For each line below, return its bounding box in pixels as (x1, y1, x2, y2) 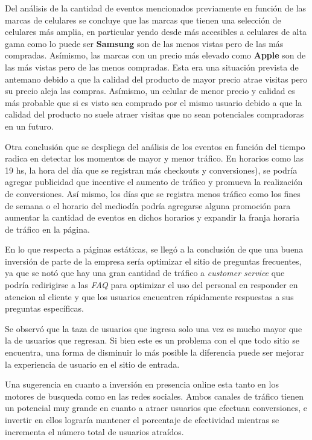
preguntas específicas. (5, 302, 84, 315)
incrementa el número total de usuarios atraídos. (5, 425, 184, 438)
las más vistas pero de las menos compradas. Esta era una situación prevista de (5, 60, 299, 73)
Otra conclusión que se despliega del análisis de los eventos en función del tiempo (5, 140, 305, 152)
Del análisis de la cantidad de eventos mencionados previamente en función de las (5, 2, 307, 14)
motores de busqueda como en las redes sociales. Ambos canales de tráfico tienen (5, 389, 304, 402)
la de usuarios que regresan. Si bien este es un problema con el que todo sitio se (5, 334, 299, 347)
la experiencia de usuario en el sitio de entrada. (5, 357, 180, 370)
